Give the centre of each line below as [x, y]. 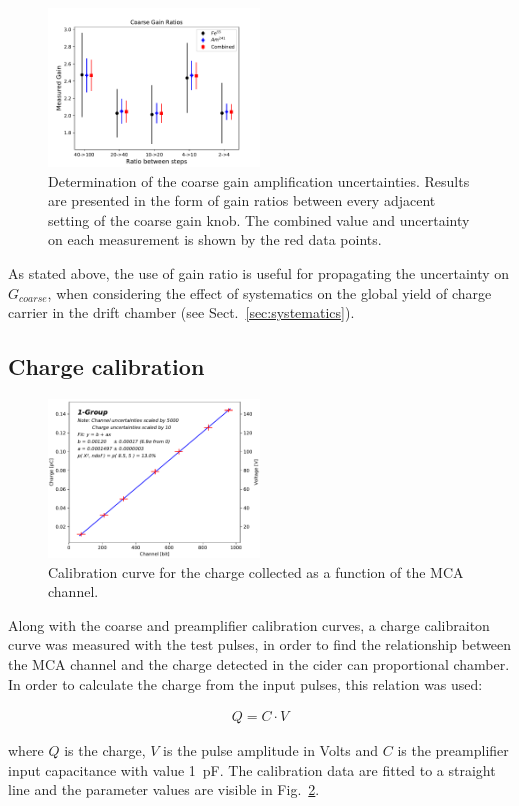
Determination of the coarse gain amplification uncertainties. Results [259, 180]
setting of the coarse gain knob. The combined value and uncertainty [259, 219]
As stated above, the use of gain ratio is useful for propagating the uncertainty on [259, 272]
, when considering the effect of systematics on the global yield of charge [269, 292]
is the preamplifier [453, 750]
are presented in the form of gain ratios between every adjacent [242, 200]
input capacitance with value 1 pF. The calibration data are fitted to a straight [252, 769]
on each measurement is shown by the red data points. [215, 239]
